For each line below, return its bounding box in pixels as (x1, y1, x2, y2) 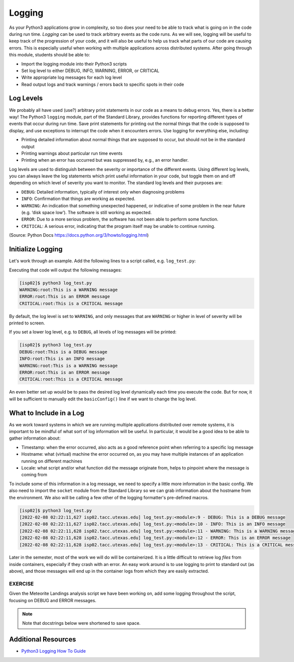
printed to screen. (9, 320, 45, 326)
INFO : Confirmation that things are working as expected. (21, 196, 136, 202)
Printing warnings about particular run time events (21, 150, 122, 156)
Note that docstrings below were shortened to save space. (22, 620, 141, 626)
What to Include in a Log (9, 409, 84, 417)
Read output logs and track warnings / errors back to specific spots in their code (21, 81, 184, 87)
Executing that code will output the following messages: (9, 267, 122, 273)
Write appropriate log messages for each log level (21, 74, 122, 80)
